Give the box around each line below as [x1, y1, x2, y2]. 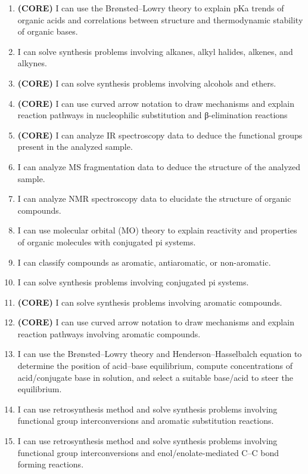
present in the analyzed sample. [17, 140, 133, 153]
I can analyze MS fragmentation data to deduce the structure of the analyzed [17, 160, 301, 173]
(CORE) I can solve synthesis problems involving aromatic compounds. [17, 296, 282, 308]
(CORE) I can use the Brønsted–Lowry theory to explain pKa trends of [17, 2, 284, 14]
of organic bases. [17, 25, 78, 38]
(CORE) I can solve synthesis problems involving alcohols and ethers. [17, 76, 276, 89]
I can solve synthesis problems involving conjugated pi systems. [17, 276, 249, 288]
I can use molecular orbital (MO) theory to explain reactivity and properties [17, 224, 297, 236]
